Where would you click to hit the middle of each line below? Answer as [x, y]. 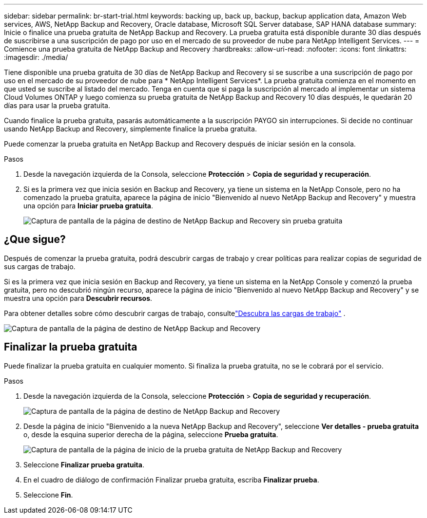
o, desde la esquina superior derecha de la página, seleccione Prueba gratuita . [151, 434]
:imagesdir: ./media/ [36, 57]
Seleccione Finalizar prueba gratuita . [84, 464]
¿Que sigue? [35, 240]
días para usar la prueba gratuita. [57, 105]
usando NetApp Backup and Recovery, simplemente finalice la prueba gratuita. [130, 129]
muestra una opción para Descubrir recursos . [78, 298]
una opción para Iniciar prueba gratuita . [88, 206]
